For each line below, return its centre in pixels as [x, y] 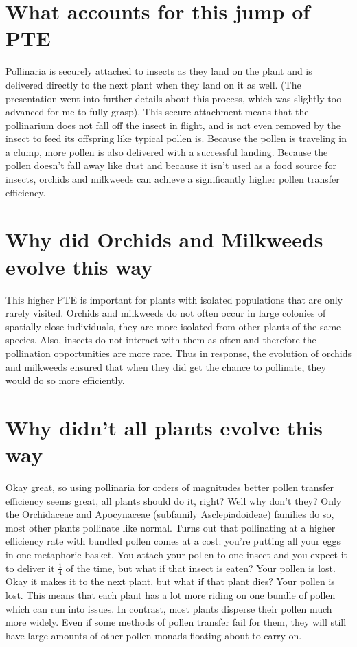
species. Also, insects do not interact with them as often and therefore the [161, 340]
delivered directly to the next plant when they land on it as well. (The [153, 84]
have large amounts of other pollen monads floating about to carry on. [154, 635]
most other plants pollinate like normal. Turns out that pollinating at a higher [171, 527]
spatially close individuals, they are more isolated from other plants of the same [173, 326]
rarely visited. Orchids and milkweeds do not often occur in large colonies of [166, 313]
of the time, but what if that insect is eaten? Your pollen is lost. [200, 568]
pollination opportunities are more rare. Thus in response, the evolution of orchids [178, 353]
